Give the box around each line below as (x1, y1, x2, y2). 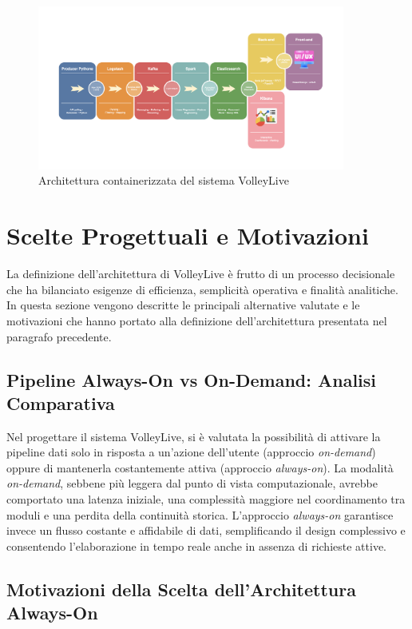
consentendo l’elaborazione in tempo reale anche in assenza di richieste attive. (6, 537, 386, 554)
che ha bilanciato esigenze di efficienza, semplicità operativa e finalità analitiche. (6, 281, 398, 297)
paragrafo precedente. (6, 328, 112, 344)
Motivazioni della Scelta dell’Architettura (6, 576, 356, 601)
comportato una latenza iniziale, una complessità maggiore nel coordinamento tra (6, 491, 406, 508)
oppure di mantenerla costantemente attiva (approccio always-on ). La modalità (6, 459, 394, 476)
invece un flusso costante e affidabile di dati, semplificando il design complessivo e (6, 522, 406, 539)
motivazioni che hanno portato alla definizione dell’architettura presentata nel (6, 312, 387, 328)
